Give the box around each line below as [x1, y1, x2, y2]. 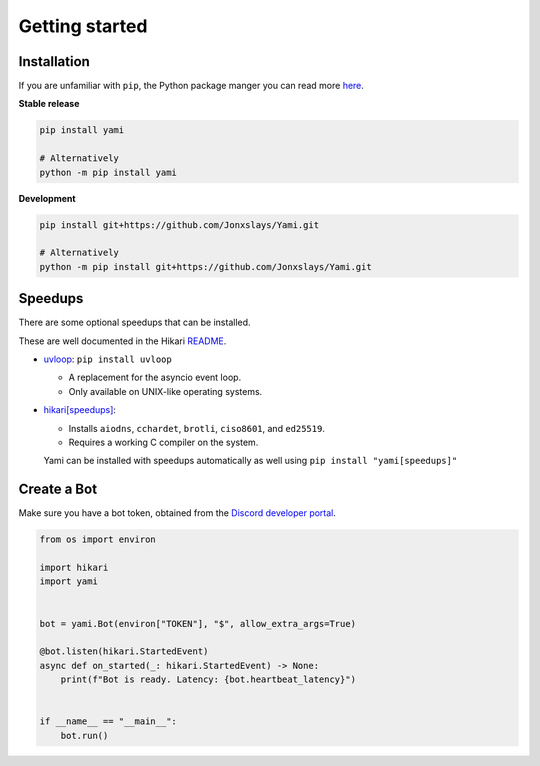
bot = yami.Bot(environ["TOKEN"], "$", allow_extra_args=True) [39, 618, 357, 629]
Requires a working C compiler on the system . [68, 436, 259, 448]
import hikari [39, 562, 109, 574]
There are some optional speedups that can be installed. [18, 316, 251, 329]
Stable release [18, 98, 80, 110]
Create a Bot [18, 481, 98, 498]
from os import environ [39, 534, 157, 545]
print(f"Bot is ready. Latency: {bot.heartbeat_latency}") [60, 674, 357, 685]
